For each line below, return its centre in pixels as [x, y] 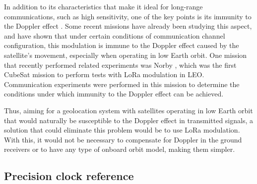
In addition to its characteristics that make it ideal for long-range [103, 6]
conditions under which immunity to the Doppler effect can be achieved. [114, 94]
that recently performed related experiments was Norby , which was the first [120, 65]
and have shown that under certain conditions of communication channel [115, 35]
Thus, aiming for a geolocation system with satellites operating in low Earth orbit [128, 110]
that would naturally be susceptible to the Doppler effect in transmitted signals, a [128, 120]
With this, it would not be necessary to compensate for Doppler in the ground [123, 139]
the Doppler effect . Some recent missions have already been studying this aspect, [128, 26]
